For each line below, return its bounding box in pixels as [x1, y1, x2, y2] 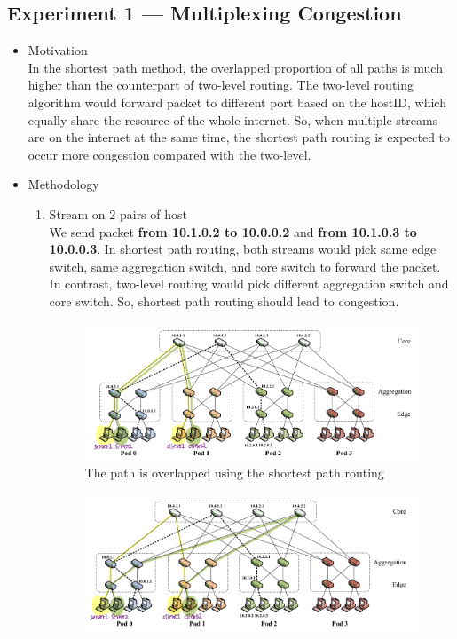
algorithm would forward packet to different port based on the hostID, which [28, 92, 446, 111]
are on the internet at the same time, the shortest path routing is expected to [28, 128, 451, 146]
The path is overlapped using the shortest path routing [84, 462, 384, 481]
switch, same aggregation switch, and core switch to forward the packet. [49, 256, 441, 275]
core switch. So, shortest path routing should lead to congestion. [49, 291, 399, 310]
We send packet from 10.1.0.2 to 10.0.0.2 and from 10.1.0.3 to [49, 222, 417, 241]
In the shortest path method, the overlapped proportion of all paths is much [28, 58, 443, 76]
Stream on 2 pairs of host [49, 204, 187, 223]
